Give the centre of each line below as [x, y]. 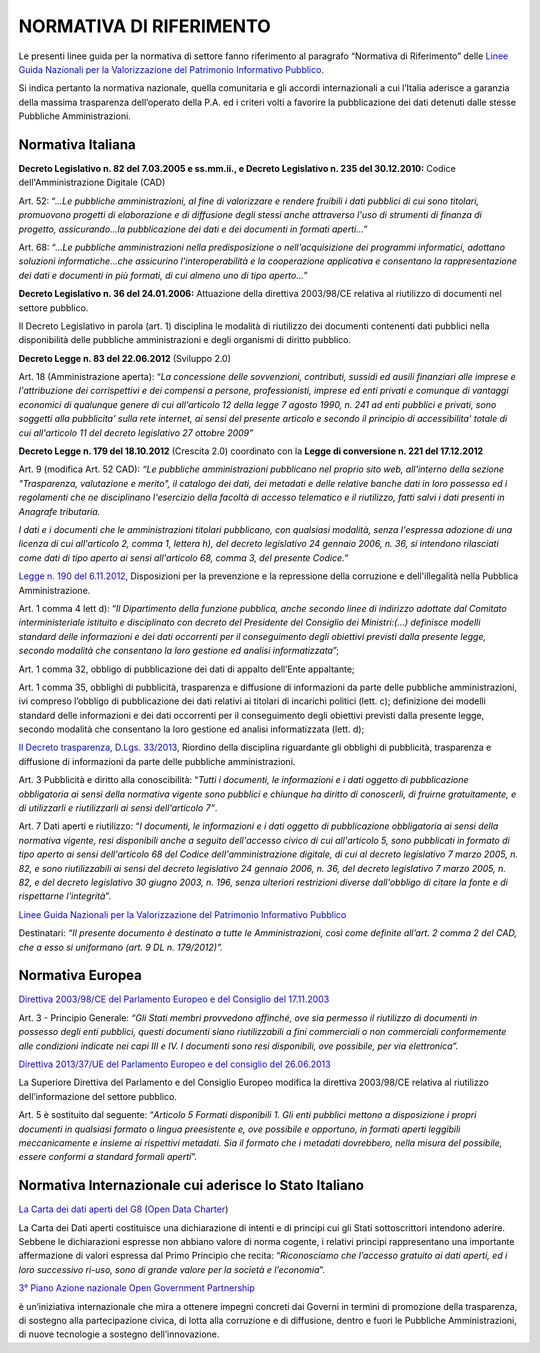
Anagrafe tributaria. [59, 511]
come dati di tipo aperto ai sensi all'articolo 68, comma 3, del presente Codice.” [183, 557]
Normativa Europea [80, 975]
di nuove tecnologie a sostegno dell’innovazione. [119, 1334]
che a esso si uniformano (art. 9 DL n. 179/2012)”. [121, 947]
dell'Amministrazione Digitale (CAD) [92, 182]
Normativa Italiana [77, 144]
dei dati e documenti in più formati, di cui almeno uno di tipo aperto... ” [163, 275]
